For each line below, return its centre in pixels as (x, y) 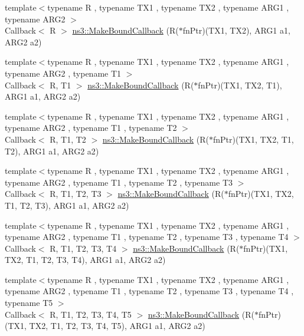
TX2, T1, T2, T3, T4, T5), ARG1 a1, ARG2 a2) (117, 326)
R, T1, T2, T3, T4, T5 (91, 314)
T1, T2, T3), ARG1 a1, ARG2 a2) (67, 205)
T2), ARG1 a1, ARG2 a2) (52, 151)
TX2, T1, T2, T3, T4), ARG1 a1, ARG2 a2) (85, 260)
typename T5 (29, 303)
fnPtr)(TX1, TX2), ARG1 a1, (236, 30)
